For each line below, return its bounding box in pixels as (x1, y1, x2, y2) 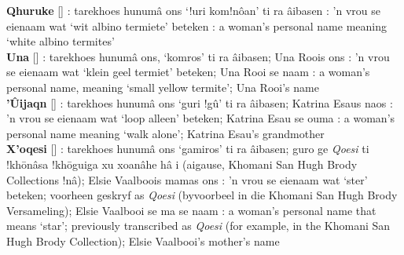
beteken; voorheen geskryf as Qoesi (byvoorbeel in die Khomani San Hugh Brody (6, 187, 398, 203)
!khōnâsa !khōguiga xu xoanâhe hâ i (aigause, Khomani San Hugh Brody (6, 155, 358, 172)
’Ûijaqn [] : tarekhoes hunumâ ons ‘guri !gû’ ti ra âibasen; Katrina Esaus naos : (6, 94, 393, 111)
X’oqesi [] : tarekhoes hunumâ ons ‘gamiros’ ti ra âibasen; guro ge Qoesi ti (6, 140, 369, 157)
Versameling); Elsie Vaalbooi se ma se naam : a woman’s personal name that (6, 202, 376, 218)
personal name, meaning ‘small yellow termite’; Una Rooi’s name (6, 78, 319, 95)
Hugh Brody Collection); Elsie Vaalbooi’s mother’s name (6, 232, 280, 249)
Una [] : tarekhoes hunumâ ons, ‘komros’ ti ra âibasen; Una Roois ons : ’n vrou (6, 48, 390, 64)
